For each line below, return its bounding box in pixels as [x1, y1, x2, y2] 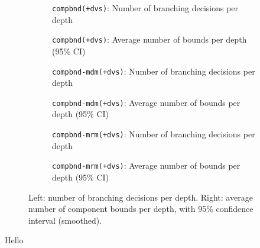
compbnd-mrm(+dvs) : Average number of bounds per [52, 159, 240, 172]
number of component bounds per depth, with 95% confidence [28, 202, 253, 215]
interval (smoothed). [28, 214, 102, 226]
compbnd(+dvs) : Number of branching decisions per [52, 2, 239, 14]
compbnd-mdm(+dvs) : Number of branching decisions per [52, 65, 255, 77]
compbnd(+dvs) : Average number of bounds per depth [52, 33, 247, 46]
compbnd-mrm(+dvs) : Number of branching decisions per [52, 128, 255, 140]
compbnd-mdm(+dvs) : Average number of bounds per [52, 96, 240, 108]
